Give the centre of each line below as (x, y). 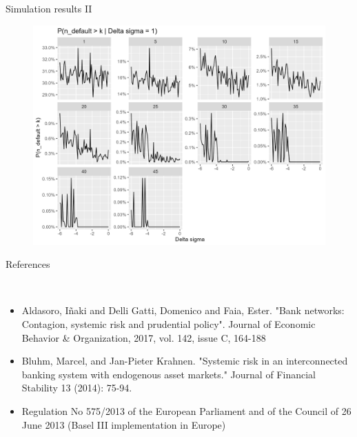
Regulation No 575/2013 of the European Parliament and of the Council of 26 (186, 410)
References (28, 264)
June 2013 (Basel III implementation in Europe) (124, 424)
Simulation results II (49, 8)
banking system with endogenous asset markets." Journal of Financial (169, 374)
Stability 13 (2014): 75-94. (77, 388)
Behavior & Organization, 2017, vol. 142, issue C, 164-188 (144, 337)
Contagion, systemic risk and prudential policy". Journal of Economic (169, 323)
